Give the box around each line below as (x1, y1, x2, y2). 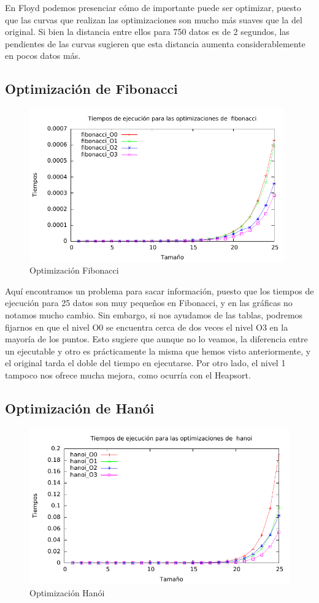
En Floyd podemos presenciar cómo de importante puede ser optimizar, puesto (5, 1, 301, 13)
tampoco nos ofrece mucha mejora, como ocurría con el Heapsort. (5, 368, 251, 381)
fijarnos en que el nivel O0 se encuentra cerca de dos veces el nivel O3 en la (5, 320, 288, 333)
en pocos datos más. (5, 49, 81, 62)
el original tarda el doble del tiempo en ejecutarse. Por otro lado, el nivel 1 (5, 356, 286, 369)
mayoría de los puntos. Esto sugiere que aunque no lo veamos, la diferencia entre (5, 332, 308, 345)
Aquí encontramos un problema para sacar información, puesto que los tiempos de (5, 284, 314, 297)
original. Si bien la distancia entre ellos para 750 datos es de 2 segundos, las (5, 25, 290, 38)
